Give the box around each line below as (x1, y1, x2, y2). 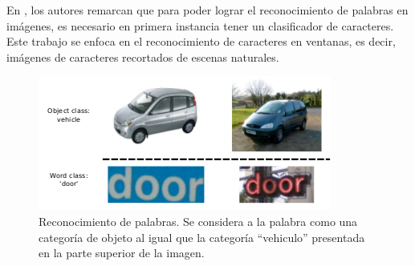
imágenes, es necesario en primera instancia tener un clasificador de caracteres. (6, 17, 394, 34)
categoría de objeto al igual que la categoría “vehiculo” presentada (39, 228, 365, 245)
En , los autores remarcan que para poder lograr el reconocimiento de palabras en (6, 2, 409, 18)
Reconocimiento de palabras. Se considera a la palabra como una (39, 212, 358, 229)
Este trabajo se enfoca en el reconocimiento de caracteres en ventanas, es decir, (6, 33, 396, 50)
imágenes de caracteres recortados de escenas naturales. (6, 48, 279, 65)
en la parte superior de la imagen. (39, 244, 205, 261)
